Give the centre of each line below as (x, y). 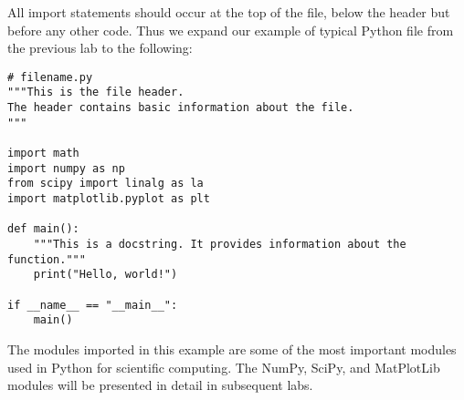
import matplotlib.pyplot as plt (109, 199)
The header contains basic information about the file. (181, 108)
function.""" (47, 259)
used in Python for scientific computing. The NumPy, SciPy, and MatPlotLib (224, 367)
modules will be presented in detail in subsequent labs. (160, 385)
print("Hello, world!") (105, 275)
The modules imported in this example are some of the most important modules (232, 349)
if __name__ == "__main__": (93, 305)
